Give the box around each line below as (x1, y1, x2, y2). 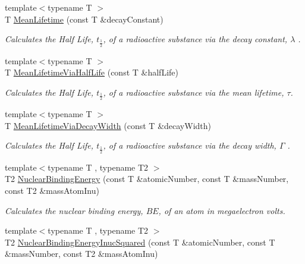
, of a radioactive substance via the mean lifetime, (103, 86, 284, 98)
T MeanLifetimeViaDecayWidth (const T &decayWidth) (5, 119, 211, 131)
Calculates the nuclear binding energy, (5, 204, 143, 216)
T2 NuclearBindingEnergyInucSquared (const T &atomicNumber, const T (5, 235, 275, 248)
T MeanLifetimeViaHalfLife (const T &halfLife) (5, 66, 178, 78)
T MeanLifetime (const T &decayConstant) (5, 12, 163, 25)
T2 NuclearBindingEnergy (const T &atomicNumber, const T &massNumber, (5, 172, 289, 185)
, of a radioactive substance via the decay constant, (103, 33, 288, 45)
